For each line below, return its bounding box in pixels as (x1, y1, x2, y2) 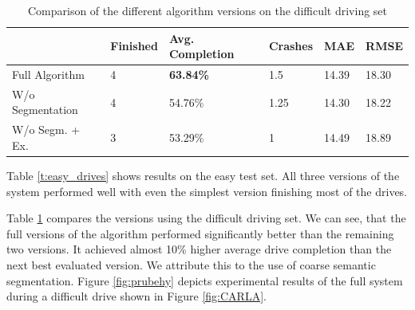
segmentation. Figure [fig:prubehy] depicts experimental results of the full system (6, 272, 403, 288)
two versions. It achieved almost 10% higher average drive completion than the (6, 241, 392, 257)
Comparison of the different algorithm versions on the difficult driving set (27, 2, 388, 18)
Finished (110, 37, 158, 54)
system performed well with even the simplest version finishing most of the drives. (6, 182, 408, 199)
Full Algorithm (12, 66, 85, 83)
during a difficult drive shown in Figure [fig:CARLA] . (6, 288, 267, 304)
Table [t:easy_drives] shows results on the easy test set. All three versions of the (6, 167, 400, 183)
